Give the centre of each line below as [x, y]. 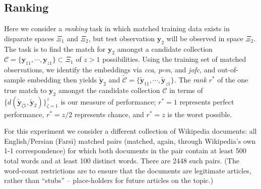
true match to [25, 90]
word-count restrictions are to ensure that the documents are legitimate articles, [128, 170]
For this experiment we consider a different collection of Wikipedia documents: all [130, 131]
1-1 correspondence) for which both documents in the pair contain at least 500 [125, 151]
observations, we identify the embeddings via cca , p [83, 70]
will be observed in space [205, 38]
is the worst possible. [200, 114]
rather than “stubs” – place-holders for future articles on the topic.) [109, 180]
